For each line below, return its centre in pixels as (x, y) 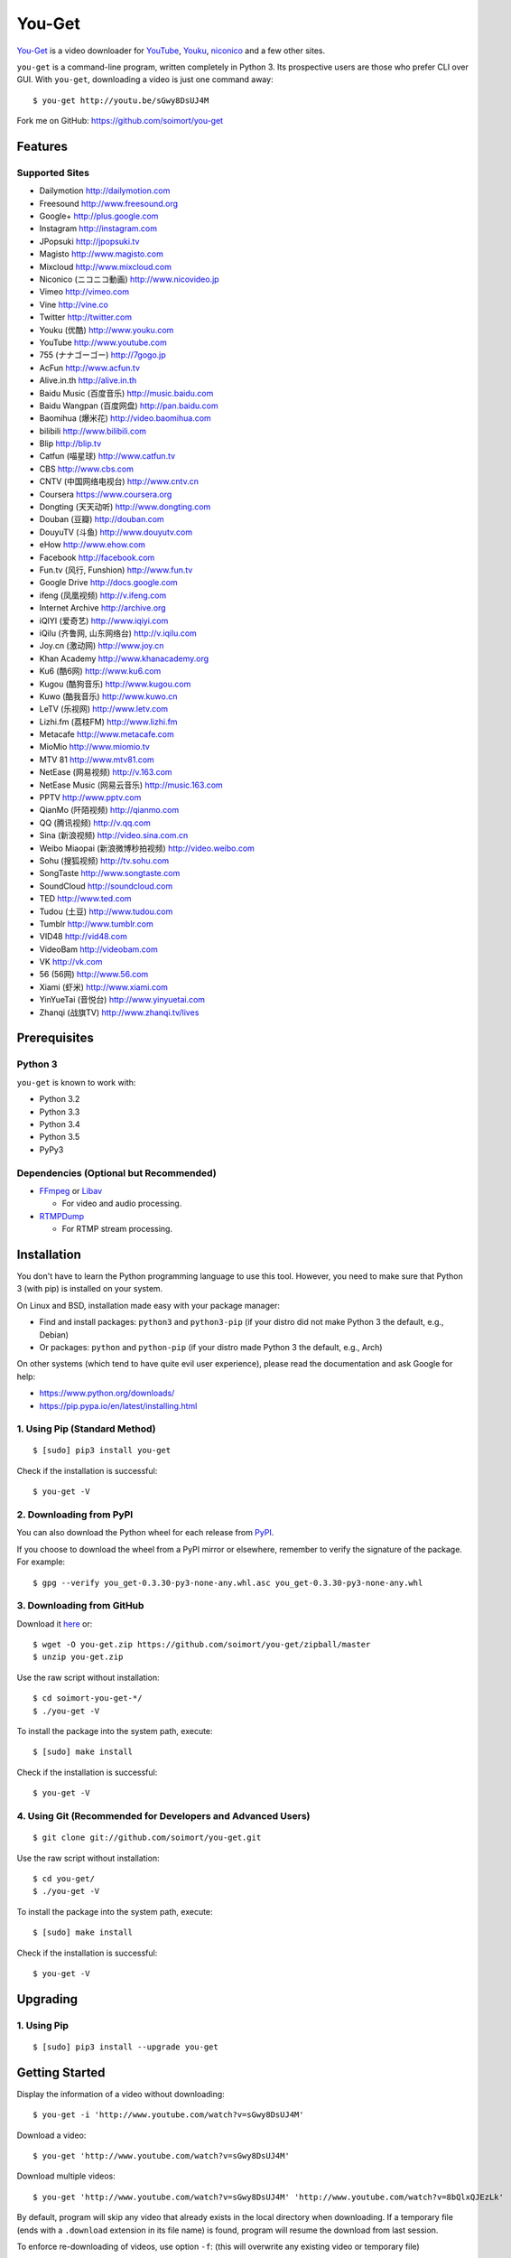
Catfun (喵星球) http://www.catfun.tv (107, 456)
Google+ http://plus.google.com (99, 216)
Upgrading (47, 1999)
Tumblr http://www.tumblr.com (96, 924)
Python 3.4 (60, 1124)
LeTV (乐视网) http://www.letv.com (104, 709)
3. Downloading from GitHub (80, 1606)
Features (42, 146)
